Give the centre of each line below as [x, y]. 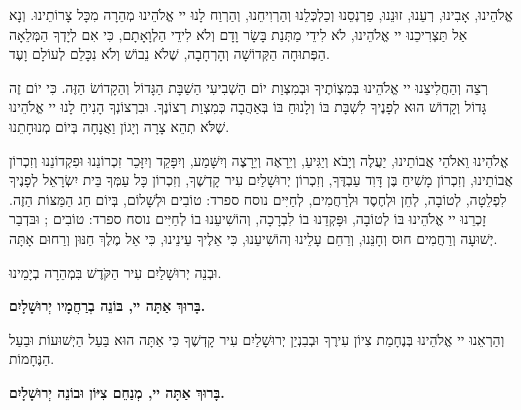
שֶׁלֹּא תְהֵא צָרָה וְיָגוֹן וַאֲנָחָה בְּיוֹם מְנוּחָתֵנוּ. [119, 125]
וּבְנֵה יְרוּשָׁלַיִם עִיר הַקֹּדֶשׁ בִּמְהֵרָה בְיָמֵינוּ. [115, 271]
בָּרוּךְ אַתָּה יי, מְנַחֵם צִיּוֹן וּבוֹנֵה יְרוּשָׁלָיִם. [117, 391]
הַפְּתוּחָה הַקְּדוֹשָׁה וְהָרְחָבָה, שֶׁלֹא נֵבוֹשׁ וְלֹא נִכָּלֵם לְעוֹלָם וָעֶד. [169, 53]
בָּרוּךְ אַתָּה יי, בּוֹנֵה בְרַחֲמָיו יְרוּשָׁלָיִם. [107, 305]
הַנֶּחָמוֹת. [32, 358]
